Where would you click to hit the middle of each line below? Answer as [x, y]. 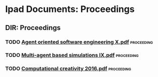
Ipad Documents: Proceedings [70, 9]
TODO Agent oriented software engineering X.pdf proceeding [79, 42]
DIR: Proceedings [33, 28]
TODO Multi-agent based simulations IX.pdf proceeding [72, 55]
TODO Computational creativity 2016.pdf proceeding [68, 68]
